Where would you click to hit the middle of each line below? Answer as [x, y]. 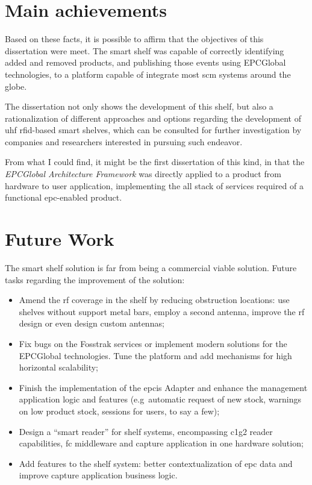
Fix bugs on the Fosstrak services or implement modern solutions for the [153, 343]
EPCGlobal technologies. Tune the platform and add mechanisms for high [155, 355]
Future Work [60, 239]
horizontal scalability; [58, 367]
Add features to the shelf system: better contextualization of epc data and [156, 463]
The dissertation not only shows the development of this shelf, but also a [139, 106]
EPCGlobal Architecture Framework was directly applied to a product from [143, 174]
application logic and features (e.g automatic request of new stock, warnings [160, 399]
